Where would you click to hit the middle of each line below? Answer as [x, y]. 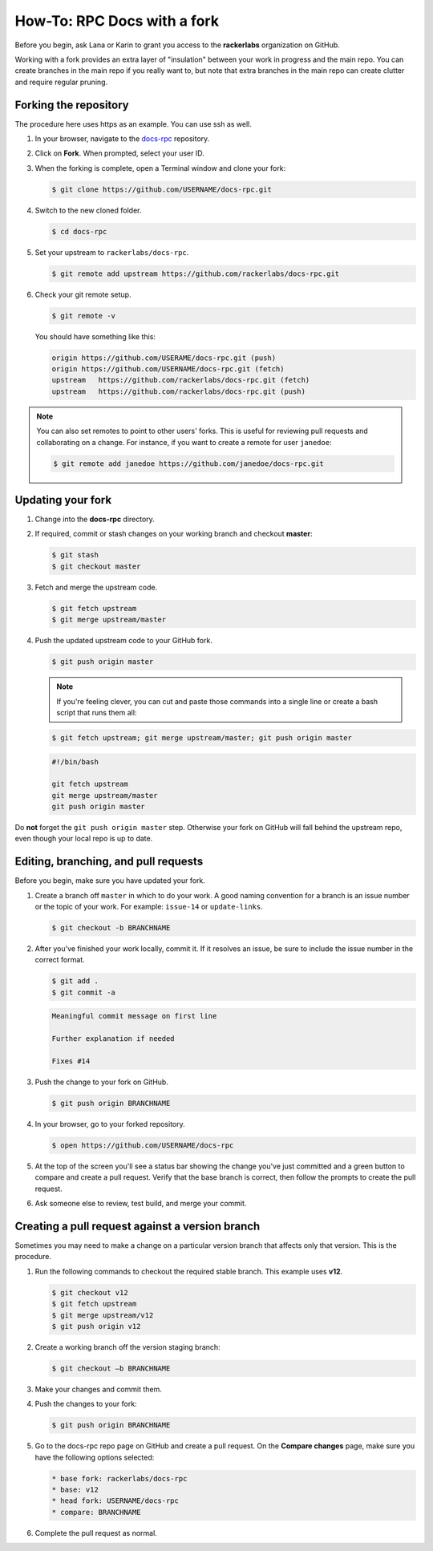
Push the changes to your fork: [86, 1404]
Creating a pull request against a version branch [138, 1226]
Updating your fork [63, 500]
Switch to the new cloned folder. [88, 210]
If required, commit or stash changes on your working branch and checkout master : [174, 534]
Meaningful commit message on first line [134, 1016]
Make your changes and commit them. [98, 1389]
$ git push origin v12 [96, 1326]
